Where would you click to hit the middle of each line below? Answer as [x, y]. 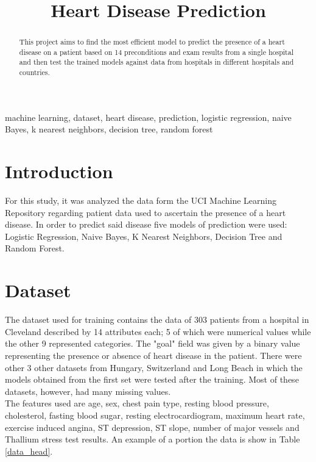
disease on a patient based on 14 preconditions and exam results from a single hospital [156, 52]
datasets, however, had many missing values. [88, 391]
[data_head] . [29, 451]
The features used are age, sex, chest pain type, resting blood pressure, [137, 403]
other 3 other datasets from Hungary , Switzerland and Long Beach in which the [154, 367]
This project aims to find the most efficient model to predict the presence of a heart [152, 42]
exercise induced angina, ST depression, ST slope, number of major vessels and [152, 427]
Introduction [59, 171]
